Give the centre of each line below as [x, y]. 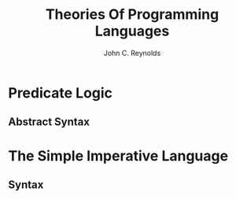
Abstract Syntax [49, 122]
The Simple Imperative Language [118, 156]
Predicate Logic [60, 93]
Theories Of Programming [132, 15]
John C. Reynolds [132, 53]
